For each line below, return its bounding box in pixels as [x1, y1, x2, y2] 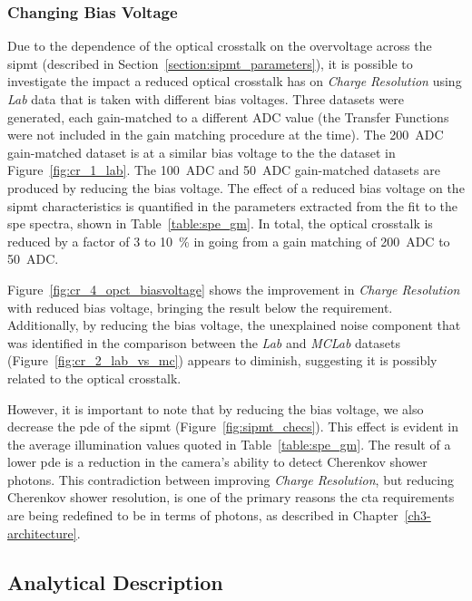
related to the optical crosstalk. [7, 368, 182, 387]
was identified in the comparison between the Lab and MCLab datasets [7, 333, 400, 352]
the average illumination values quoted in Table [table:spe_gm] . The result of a [7, 434, 451, 453]
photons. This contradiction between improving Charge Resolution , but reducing [7, 470, 454, 489]
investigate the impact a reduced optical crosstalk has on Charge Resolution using [7, 72, 462, 91]
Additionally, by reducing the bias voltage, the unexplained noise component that [7, 315, 461, 334]
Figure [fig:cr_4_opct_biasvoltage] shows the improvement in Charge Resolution [7, 279, 460, 298]
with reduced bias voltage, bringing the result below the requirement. [7, 297, 393, 316]
